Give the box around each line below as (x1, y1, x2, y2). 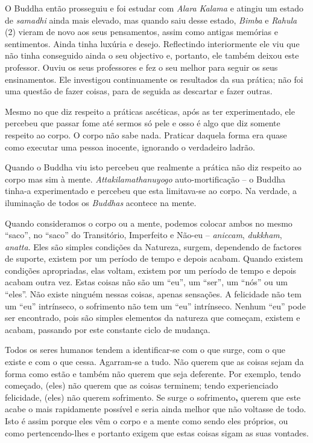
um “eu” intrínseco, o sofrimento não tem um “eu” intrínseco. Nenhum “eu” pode (5, 299, 306, 312)
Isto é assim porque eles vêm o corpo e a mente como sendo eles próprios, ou (5, 415, 288, 427)
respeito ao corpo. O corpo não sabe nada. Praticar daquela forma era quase (5, 128, 287, 141)
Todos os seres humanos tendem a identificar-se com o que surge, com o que (5, 343, 285, 356)
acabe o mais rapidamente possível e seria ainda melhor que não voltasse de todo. (5, 403, 306, 415)
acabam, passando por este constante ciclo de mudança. (5, 323, 210, 335)
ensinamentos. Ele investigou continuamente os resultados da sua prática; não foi (5, 73, 303, 85)
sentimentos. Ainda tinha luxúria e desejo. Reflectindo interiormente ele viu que (5, 37, 300, 50)
